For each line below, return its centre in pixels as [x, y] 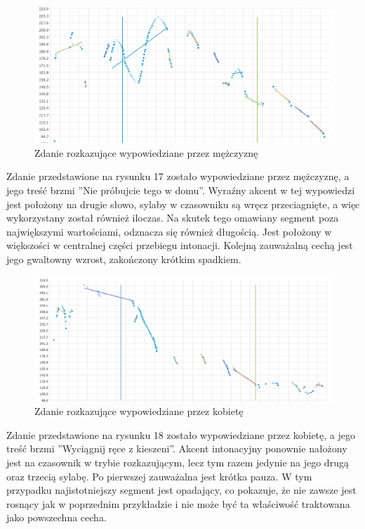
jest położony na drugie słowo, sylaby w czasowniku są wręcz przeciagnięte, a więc [183, 204]
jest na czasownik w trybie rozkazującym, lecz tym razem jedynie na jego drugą [178, 463]
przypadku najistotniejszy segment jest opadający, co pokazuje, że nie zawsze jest [181, 490]
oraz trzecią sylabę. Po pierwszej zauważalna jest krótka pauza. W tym [159, 476]
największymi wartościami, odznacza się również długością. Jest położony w [169, 231]
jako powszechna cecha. [57, 517]
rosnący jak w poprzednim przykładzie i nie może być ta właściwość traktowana [178, 503]
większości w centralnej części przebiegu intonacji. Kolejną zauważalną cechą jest [180, 245]
